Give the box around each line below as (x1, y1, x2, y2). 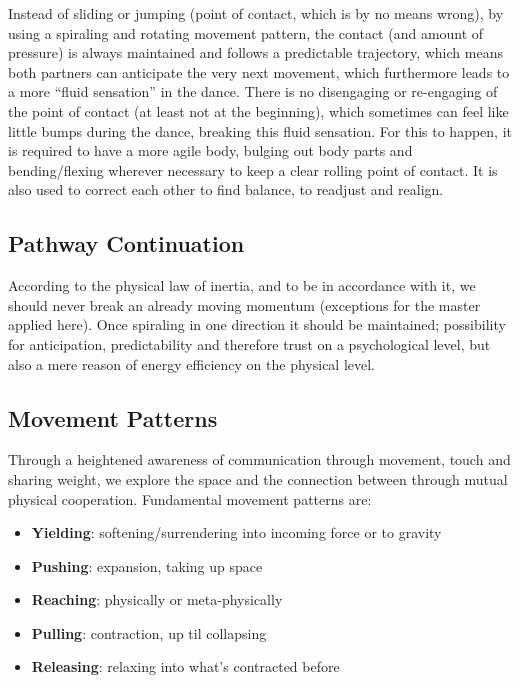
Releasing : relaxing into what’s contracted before (31, 656, 340, 677)
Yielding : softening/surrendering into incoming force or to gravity (31, 522, 442, 543)
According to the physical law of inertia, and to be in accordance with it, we (8, 275, 476, 296)
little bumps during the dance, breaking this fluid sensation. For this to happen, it (8, 120, 512, 141)
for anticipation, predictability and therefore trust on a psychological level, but (8, 333, 491, 354)
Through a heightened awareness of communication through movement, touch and (8, 449, 511, 470)
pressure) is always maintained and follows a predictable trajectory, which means (8, 42, 503, 63)
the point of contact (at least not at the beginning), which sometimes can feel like (8, 100, 509, 121)
